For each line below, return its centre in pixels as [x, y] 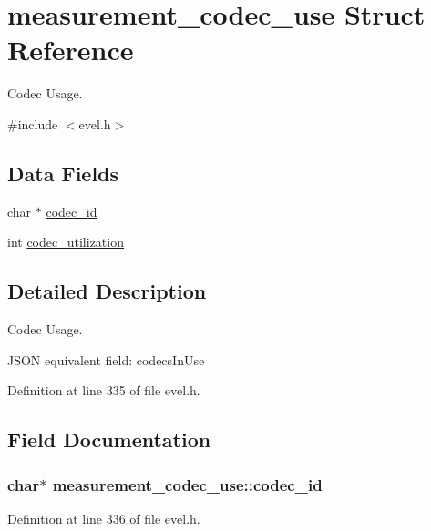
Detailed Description [107, 291]
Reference [71, 50]
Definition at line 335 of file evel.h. [104, 390]
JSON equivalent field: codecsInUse [106, 359]
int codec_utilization [66, 242]
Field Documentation [109, 439]
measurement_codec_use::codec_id [187, 484]
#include [33, 123]
